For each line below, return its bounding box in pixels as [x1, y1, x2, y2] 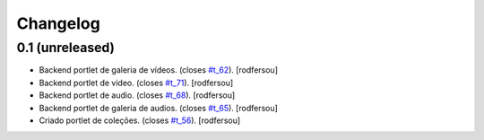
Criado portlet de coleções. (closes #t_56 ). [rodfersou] [39, 115, 241, 126]
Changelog [16, 13, 100, 33]
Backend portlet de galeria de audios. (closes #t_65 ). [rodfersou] [39, 102, 278, 113]
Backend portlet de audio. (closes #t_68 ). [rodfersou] [39, 90, 236, 101]
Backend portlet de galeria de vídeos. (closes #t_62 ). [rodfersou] [39, 65, 278, 75]
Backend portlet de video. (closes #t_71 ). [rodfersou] [39, 77, 234, 88]
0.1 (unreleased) [16, 39, 116, 56]
